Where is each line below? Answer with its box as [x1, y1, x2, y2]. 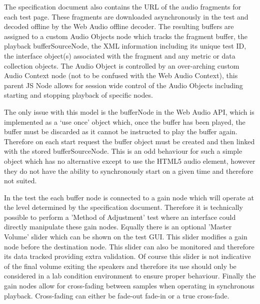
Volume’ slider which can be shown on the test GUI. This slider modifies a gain [4, 231, 247, 242]
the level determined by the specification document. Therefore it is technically [4, 202, 243, 212]
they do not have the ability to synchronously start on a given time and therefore [4, 165, 253, 176]
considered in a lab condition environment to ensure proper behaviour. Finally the [4, 270, 256, 281]
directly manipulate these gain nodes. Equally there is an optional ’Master [4, 221, 232, 232]
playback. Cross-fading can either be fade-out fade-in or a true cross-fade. [4, 290, 229, 300]
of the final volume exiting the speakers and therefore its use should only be [4, 260, 236, 271]
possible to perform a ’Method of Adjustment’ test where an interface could [4, 211, 236, 222]
